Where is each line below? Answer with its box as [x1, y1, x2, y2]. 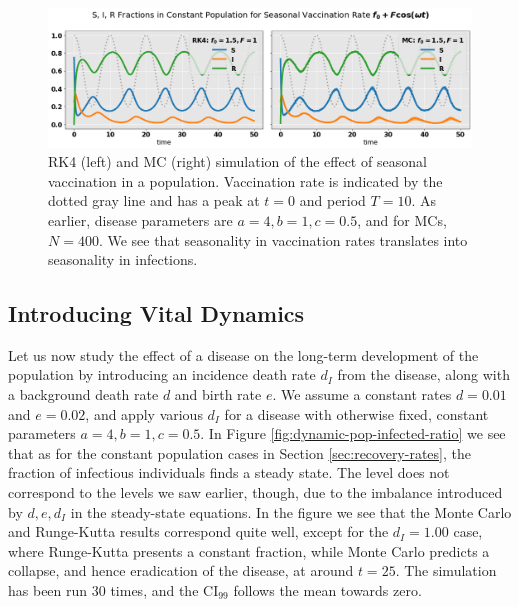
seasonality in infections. [48, 249, 198, 270]
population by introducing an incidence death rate [8, 364, 316, 385]
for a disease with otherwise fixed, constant [224, 403, 489, 424]
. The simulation [395, 560, 497, 581]
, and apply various [85, 403, 203, 424]
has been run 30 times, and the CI [8, 580, 219, 601]
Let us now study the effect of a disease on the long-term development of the [8, 344, 479, 365]
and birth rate [174, 384, 262, 405]
